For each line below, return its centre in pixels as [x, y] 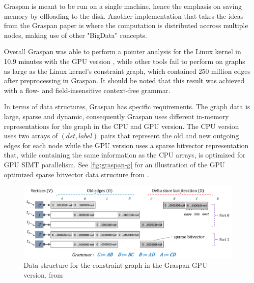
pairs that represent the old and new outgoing [170, 136]
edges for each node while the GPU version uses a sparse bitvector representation [126, 145]
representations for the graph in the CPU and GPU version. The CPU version [122, 126]
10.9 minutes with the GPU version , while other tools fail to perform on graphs [125, 61]
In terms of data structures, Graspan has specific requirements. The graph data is [127, 107]
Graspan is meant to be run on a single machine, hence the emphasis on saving [123, 6]
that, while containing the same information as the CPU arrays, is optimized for [125, 155]
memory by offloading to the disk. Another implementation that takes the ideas [124, 16]
